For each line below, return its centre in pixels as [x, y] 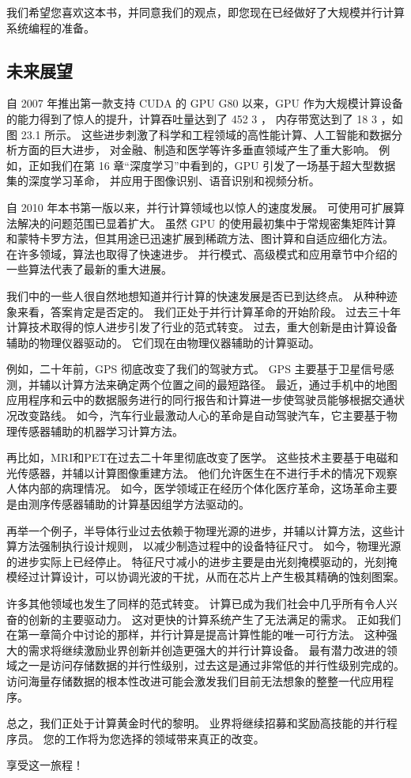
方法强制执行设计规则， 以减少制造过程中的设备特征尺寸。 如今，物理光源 [209, 546]
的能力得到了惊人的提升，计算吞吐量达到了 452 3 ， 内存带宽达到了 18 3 [192, 118]
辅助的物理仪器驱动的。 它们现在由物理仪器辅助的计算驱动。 [163, 342]
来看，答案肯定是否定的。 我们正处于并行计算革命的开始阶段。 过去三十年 [209, 311]
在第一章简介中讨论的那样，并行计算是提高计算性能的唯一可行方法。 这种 [196, 634]
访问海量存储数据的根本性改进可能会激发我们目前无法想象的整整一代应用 [194, 680]
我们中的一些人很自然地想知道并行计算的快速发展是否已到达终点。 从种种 [196, 295]
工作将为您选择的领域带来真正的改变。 [165, 738]
